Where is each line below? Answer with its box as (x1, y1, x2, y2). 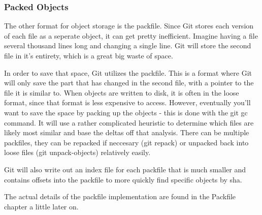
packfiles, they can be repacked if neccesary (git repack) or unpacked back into (4, 137, 249, 147)
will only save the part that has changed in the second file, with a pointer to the (4, 77, 254, 88)
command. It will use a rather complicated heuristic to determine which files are (4, 117, 254, 128)
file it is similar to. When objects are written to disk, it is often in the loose (4, 87, 239, 98)
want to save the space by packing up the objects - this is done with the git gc (4, 107, 248, 117)
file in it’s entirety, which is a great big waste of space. (4, 50, 173, 60)
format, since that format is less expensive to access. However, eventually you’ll (4, 97, 251, 108)
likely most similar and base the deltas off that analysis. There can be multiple (4, 127, 249, 138)
